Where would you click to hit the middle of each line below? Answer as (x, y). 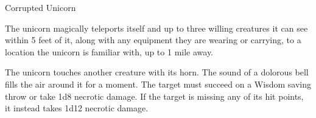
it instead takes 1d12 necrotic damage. (77, 108)
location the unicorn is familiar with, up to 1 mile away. (109, 51)
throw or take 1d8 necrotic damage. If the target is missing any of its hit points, (154, 96)
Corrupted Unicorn (40, 7)
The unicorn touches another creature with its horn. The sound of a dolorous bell (157, 72)
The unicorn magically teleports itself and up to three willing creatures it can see (156, 28)
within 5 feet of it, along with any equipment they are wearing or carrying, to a (153, 40)
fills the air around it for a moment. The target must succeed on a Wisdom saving (158, 84)
